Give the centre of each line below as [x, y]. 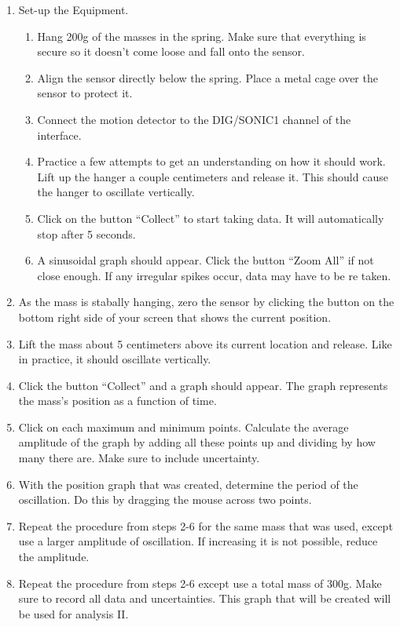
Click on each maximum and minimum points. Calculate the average [183, 427]
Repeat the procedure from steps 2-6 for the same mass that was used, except [206, 525]
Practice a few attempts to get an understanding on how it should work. [211, 161]
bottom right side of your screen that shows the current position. [175, 317]
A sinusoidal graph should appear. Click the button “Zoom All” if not [206, 260]
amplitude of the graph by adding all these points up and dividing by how [197, 442]
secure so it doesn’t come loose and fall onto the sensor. [171, 51]
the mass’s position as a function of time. [117, 401]
